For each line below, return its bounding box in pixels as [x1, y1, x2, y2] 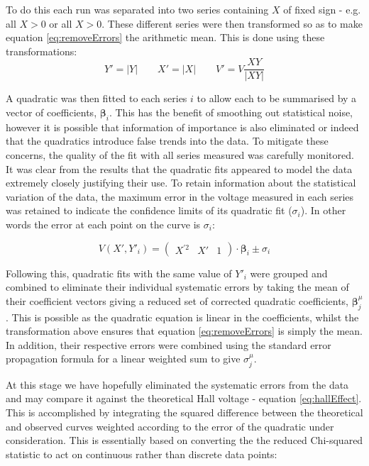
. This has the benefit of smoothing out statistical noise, [109, 105, 353, 120]
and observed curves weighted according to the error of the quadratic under [6, 418, 334, 433]
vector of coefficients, [6, 105, 97, 120]
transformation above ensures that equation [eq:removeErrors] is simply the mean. [6, 323, 363, 338]
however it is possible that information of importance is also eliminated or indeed [6, 119, 359, 134]
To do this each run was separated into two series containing [6, 2, 269, 16]
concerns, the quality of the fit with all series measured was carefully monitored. [6, 148, 354, 162]
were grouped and [250, 265, 328, 280]
